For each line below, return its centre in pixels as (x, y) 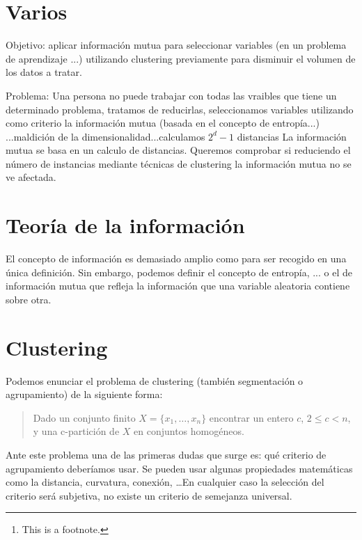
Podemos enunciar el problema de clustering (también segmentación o (155, 380)
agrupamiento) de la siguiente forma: (84, 394)
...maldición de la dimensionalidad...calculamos (105, 136)
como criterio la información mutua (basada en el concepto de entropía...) (163, 123)
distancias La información (292, 136)
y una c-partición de (76, 431)
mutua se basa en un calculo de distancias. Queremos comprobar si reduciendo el (178, 150)
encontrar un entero (251, 417)
